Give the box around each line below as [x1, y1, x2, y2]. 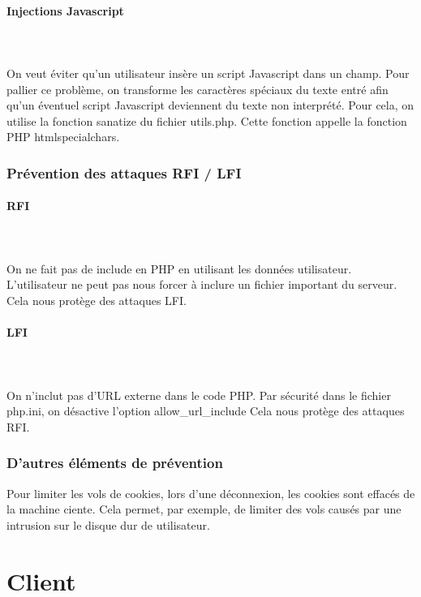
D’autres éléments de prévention [6, 453, 223, 473]
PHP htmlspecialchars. [6, 128, 120, 145]
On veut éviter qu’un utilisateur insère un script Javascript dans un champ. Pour [6, 64, 410, 81]
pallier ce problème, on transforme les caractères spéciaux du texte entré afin [6, 80, 389, 97]
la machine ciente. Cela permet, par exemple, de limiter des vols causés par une [6, 500, 402, 518]
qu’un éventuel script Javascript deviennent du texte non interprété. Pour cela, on [6, 97, 415, 114]
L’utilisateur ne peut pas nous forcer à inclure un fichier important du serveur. [6, 276, 397, 293]
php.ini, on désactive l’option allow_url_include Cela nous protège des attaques [6, 402, 405, 419]
